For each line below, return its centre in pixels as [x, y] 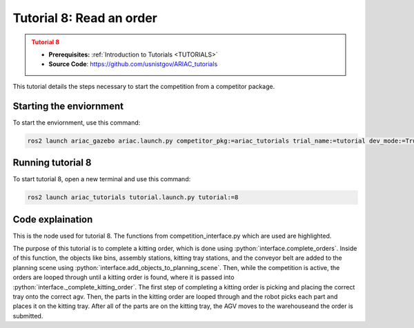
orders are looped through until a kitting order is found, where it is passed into [124, 277]
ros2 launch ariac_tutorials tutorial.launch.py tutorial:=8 [133, 197]
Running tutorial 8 [52, 163]
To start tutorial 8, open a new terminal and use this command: [102, 179]
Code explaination [53, 219]
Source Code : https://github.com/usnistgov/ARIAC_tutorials [133, 64]
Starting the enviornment [68, 106]
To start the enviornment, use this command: [77, 122]
